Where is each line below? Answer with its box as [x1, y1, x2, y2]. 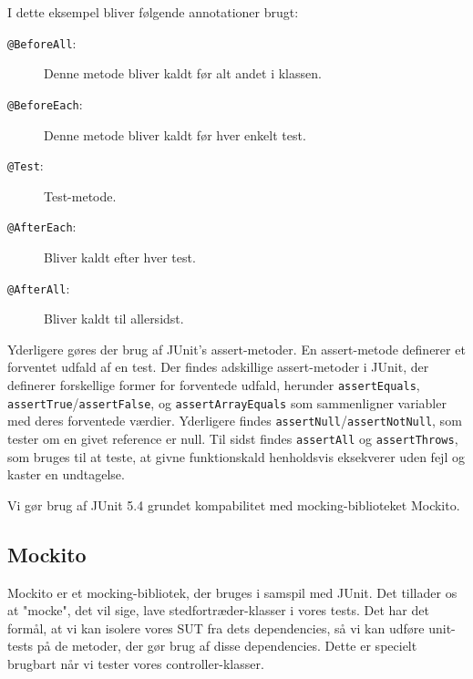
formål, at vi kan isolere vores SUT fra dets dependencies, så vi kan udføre [7, 618, 425, 637]
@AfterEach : [7, 217, 77, 236]
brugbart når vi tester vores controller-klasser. [7, 654, 264, 674]
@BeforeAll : [7, 33, 77, 52]
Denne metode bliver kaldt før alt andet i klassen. [44, 64, 322, 83]
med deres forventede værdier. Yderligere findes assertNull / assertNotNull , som [7, 411, 462, 430]
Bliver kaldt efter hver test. [44, 248, 196, 266]
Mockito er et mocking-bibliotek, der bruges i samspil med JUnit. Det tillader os [7, 582, 458, 602]
